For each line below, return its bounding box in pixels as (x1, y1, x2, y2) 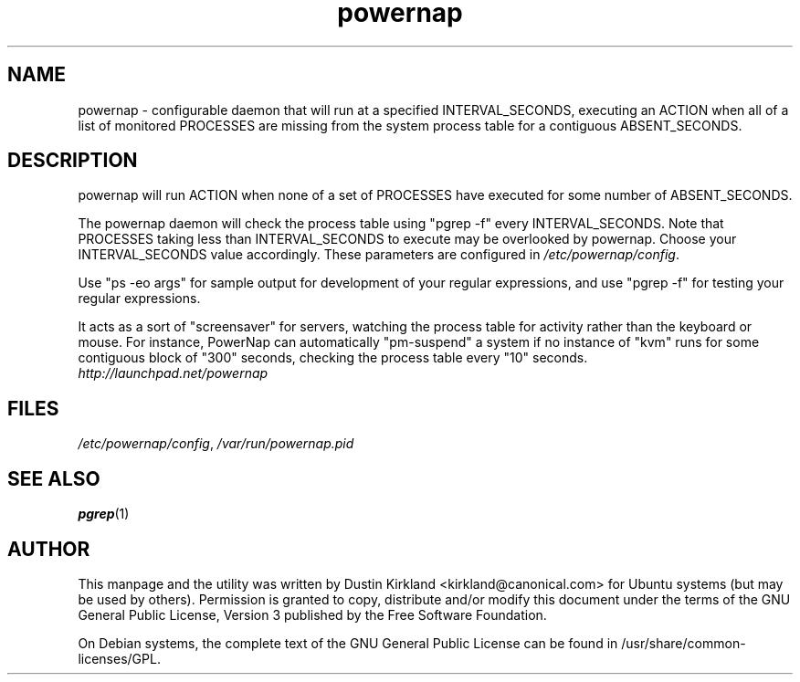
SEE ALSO (7, 467, 100, 490)
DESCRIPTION (7, 149, 138, 173)
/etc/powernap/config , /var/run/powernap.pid (78, 435, 354, 452)
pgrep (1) (78, 506, 130, 522)
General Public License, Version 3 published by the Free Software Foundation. (78, 606, 547, 623)
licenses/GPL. (78, 650, 161, 666)
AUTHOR (7, 537, 90, 561)
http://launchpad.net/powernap (78, 365, 268, 382)
